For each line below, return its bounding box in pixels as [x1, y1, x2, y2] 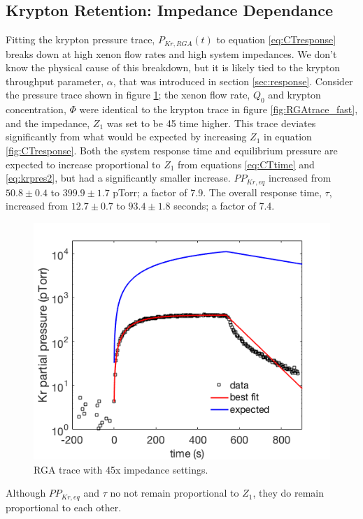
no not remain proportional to [110, 485, 239, 500]
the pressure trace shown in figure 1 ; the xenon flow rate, [6, 87, 250, 102]
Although [6, 485, 46, 500]
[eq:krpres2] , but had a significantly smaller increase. [6, 170, 231, 185]
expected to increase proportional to [6, 156, 161, 171]
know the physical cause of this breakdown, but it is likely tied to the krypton [6, 60, 340, 75]
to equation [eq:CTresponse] [216, 32, 336, 47]
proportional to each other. [6, 499, 122, 514]
